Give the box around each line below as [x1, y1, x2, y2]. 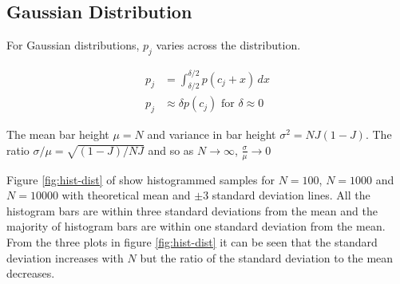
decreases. [6, 265, 55, 282]
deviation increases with [6, 249, 124, 266]
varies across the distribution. [156, 37, 301, 53]
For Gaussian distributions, [6, 37, 140, 53]
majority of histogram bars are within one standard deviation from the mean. [6, 218, 386, 235]
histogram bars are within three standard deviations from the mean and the [6, 202, 378, 219]
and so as [148, 141, 194, 158]
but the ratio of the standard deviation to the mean [140, 249, 394, 266]
